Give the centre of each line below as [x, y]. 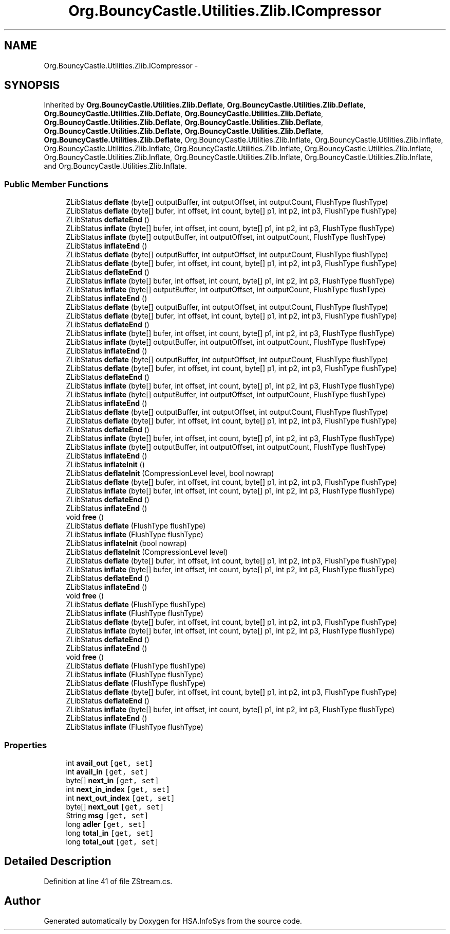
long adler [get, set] [106, 824]
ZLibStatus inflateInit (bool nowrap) [126, 543]
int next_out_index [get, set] [120, 798]
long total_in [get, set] [110, 833]
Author [22, 901]
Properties [26, 745]
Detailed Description [58, 861]
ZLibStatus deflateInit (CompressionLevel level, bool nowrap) [170, 473]
